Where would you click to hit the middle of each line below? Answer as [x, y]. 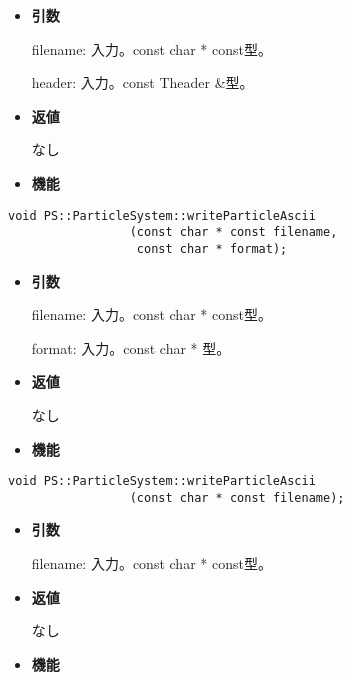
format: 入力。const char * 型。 [131, 347]
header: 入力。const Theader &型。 [142, 82]
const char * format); [212, 248]
